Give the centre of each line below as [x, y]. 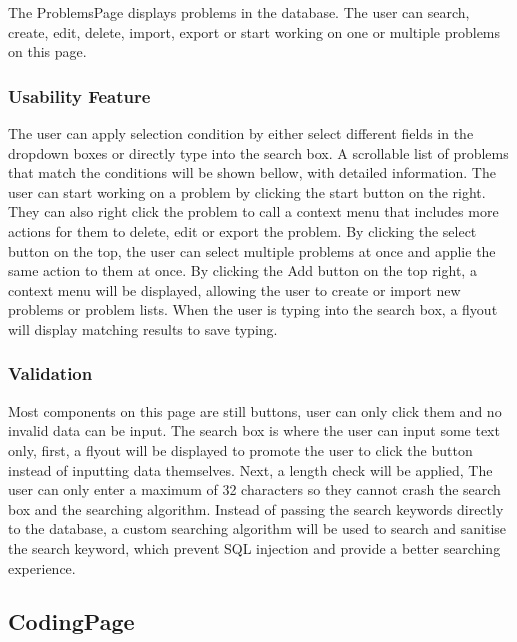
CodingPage [71, 621]
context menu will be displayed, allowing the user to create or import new [234, 289]
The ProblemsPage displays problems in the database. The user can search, [239, 12]
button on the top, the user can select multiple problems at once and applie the [252, 250]
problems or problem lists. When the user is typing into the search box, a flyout [253, 309]
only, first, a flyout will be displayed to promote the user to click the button [240, 449]
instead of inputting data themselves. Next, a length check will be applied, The [250, 469]
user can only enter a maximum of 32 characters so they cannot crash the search [254, 489]
